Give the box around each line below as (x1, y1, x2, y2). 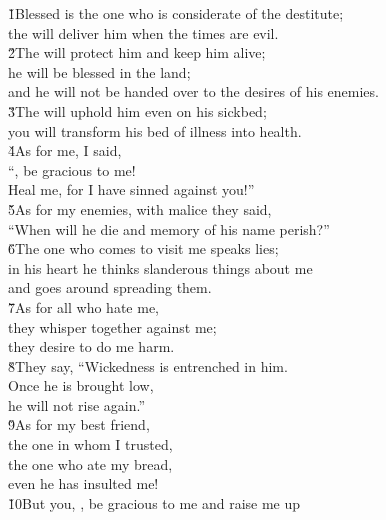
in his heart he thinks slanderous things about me (8, 257, 313, 278)
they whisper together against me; (8, 316, 217, 337)
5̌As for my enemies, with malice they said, (8, 198, 272, 219)
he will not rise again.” (8, 394, 146, 415)
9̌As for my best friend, (8, 414, 150, 435)
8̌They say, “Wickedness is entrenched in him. (8, 355, 288, 376)
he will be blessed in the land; (8, 61, 191, 82)
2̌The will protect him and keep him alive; (8, 42, 266, 63)
